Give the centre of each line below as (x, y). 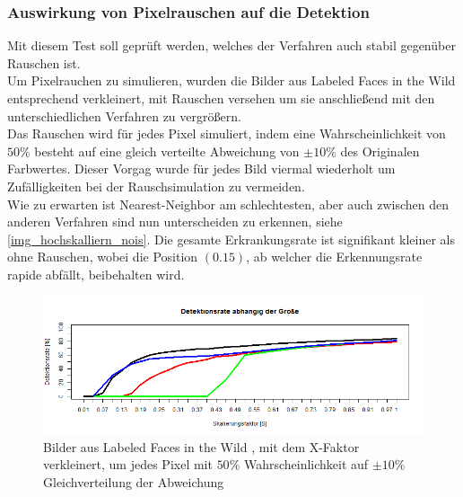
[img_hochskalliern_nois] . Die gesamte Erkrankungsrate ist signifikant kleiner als (231, 239)
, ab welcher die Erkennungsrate (334, 257)
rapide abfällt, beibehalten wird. (96, 274)
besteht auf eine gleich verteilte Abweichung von (167, 151)
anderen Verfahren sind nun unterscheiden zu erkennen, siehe (175, 222)
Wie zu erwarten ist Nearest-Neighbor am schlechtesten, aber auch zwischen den (228, 204)
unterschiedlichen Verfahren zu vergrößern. (124, 115)
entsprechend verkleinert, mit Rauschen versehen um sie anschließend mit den (221, 98)
